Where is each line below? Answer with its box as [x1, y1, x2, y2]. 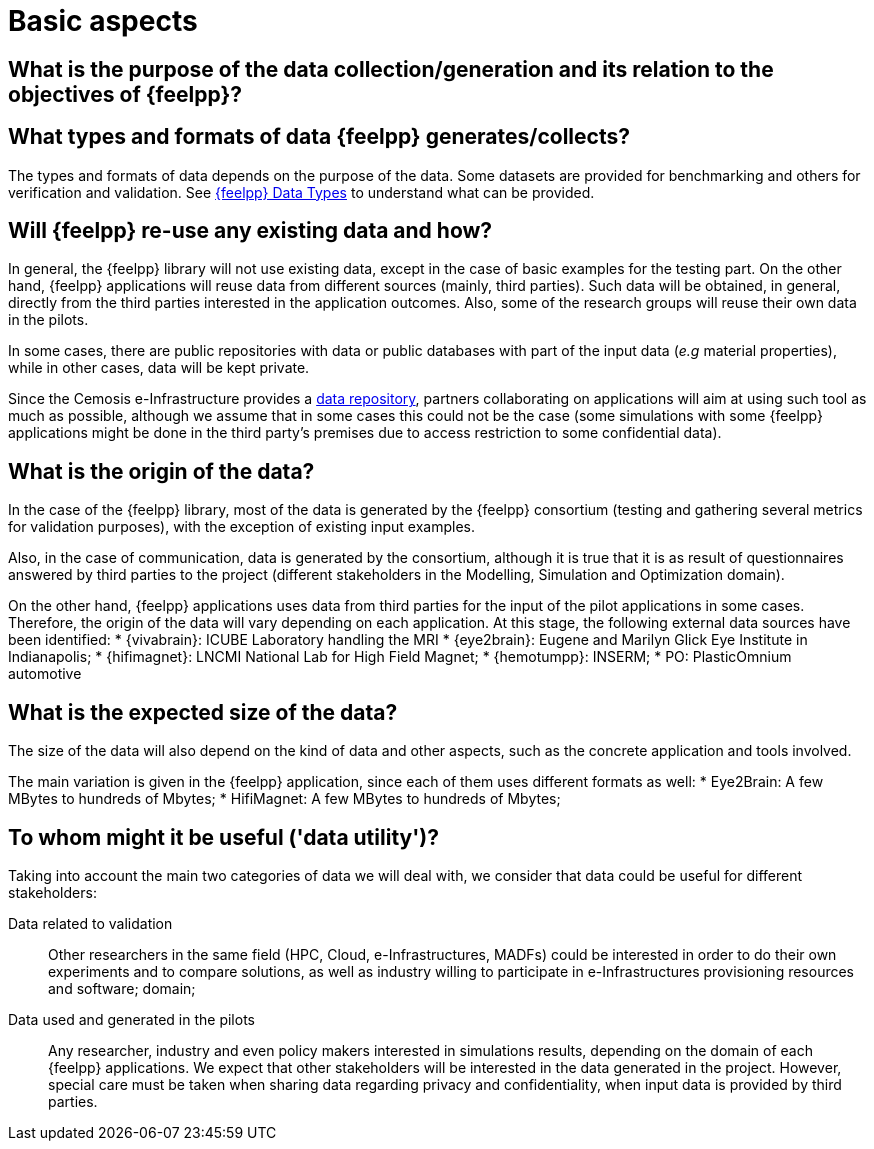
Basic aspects [8, 4, 198, 38]
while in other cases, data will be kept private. [8, 359, 310, 377]
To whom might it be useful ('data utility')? [8, 824, 439, 850]
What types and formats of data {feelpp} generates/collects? [8, 124, 630, 150]
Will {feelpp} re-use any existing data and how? [8, 218, 493, 244]
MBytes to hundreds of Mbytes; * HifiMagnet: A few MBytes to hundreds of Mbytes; [8, 790, 561, 808]
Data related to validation [8, 914, 173, 932]
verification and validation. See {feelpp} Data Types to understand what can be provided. [8, 183, 595, 201]
